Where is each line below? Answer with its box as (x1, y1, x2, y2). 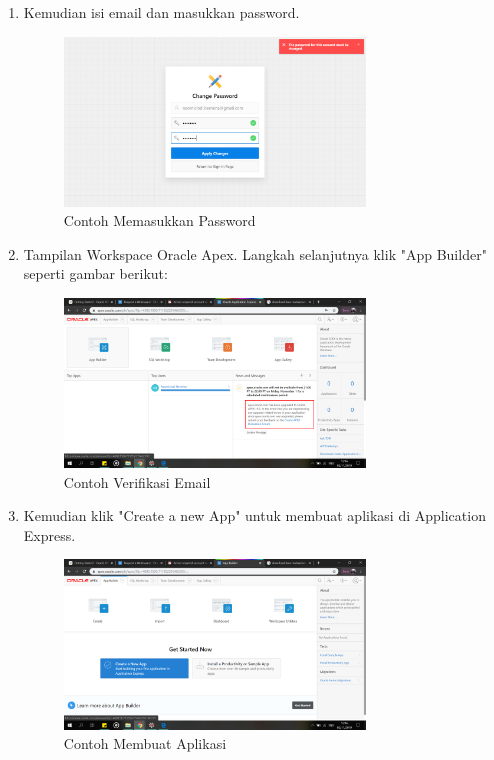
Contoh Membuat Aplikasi (63, 733, 227, 754)
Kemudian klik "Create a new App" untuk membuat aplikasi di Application (23, 505, 486, 526)
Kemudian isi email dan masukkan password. (23, 2, 300, 22)
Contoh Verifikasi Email (63, 471, 211, 492)
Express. (23, 524, 76, 545)
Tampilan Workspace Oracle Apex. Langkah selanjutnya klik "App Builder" (23, 243, 487, 264)
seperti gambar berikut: (23, 263, 168, 284)
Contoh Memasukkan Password (63, 210, 256, 231)
